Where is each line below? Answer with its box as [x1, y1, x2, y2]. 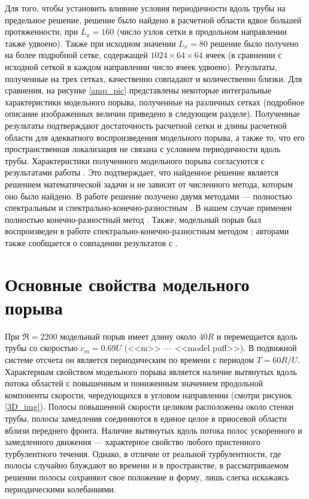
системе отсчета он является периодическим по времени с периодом [5, 353, 254, 365]
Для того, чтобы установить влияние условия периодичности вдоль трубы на [5, 2, 286, 14]
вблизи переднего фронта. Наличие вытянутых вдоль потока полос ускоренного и [5, 424, 302, 436]
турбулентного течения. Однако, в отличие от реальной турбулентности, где [5, 447, 281, 459]
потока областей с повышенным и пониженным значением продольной [5, 377, 263, 389]
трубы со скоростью [5, 341, 78, 354]
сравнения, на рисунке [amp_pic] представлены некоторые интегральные [5, 84, 271, 96]
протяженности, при [5, 25, 78, 38]
